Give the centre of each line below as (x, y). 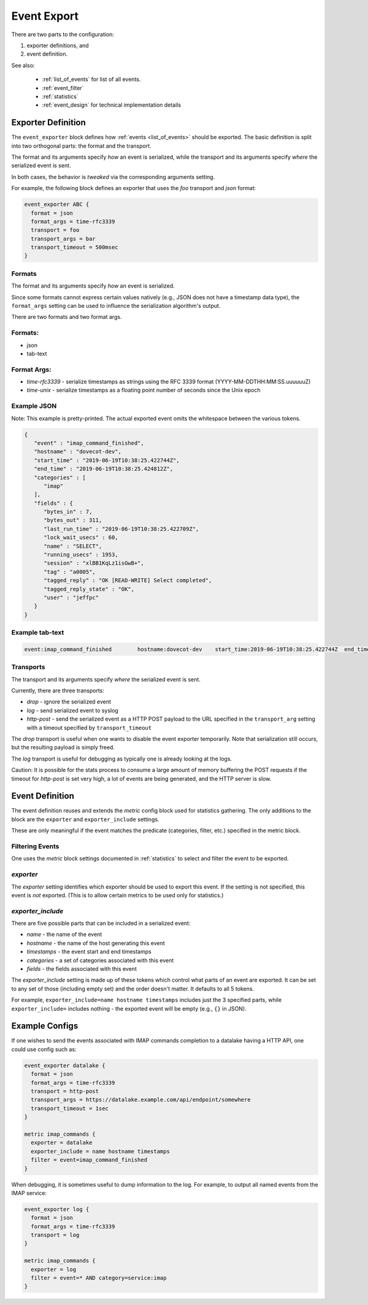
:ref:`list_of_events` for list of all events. (91, 79)
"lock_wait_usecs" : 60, (81, 538)
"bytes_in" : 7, (68, 512)
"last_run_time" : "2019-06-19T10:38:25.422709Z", (121, 529)
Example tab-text (38, 633)
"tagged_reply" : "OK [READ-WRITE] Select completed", (128, 580)
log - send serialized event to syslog (73, 710)
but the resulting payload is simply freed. (63, 748)
